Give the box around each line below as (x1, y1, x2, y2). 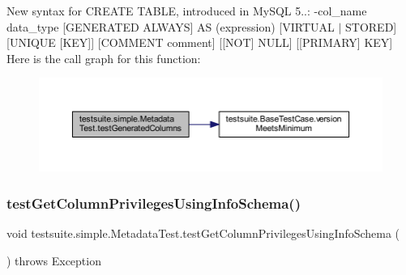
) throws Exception (6, 252, 101, 269)
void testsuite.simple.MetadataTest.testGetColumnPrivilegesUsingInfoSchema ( (6, 224, 400, 241)
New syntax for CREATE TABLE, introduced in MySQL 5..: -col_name (6, 2, 367, 19)
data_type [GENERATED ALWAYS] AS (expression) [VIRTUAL (6, 18, 335, 35)
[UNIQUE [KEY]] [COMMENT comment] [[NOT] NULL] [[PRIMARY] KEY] (6, 34, 393, 51)
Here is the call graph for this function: (6, 49, 201, 66)
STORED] (345, 18, 397, 35)
